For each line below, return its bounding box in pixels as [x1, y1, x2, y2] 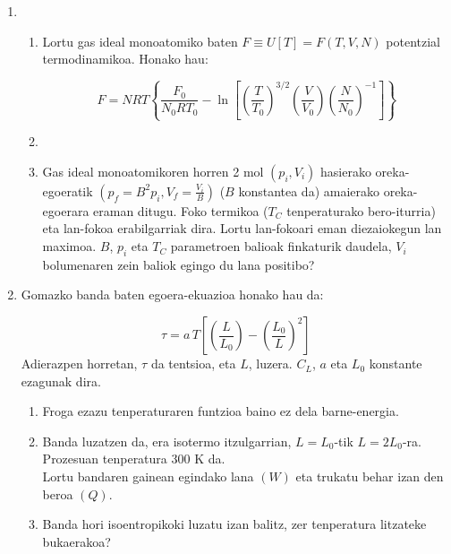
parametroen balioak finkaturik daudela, [170, 237, 392, 255]
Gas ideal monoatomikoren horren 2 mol [42, 161, 264, 180]
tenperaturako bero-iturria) [286, 201, 436, 220]
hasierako [320, 161, 371, 180]
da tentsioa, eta [150, 354, 236, 373]
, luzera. [248, 354, 293, 373]
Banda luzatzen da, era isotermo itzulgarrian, [42, 431, 292, 450]
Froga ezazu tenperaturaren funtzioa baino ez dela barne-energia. [42, 402, 399, 420]
